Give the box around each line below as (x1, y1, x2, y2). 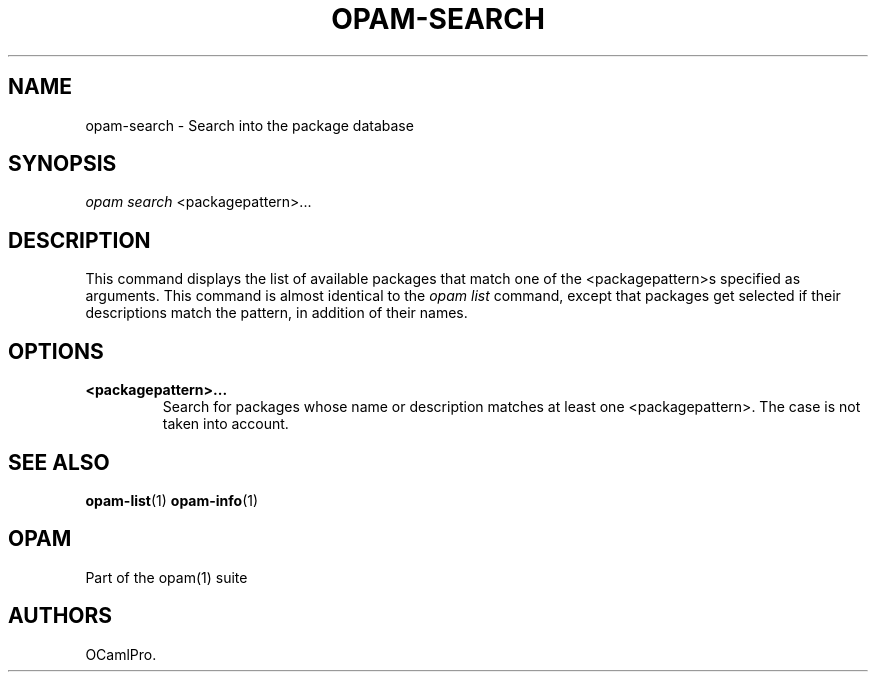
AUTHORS (8, 603, 113, 629)
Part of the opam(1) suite (85, 568, 248, 586)
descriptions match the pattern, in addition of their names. (85, 304, 468, 322)
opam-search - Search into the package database (85, 116, 414, 134)
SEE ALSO (8, 449, 110, 475)
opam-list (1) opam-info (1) (85, 491, 259, 509)
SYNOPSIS (8, 151, 117, 177)
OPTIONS (8, 338, 104, 364)
